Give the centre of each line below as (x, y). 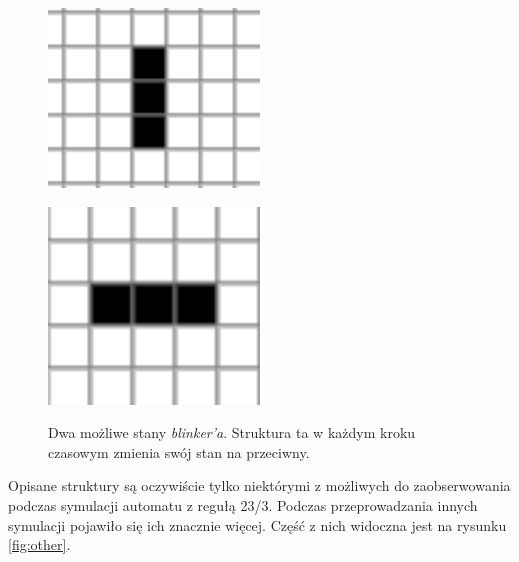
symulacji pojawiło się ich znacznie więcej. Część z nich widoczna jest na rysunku (257, 524)
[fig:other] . (39, 544)
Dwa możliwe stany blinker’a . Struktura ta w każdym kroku (232, 432)
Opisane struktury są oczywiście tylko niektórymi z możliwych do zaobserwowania (259, 485)
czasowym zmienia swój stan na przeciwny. (179, 451)
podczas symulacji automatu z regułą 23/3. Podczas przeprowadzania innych (243, 504)
